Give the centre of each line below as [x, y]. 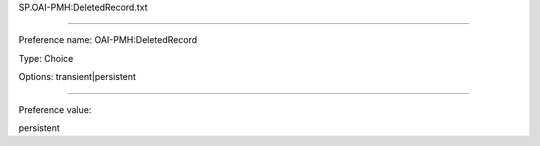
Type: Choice [46, 58]
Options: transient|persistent [77, 77]
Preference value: [55, 109]
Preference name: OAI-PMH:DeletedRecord [108, 40]
